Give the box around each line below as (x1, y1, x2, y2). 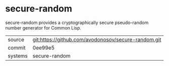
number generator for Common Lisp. (5, 24, 82, 30)
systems (8, 52, 28, 59)
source (8, 36, 24, 43)
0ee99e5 (32, 44, 55, 51)
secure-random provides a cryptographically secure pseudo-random (5, 19, 149, 25)
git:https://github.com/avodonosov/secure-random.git (32, 36, 161, 43)
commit (8, 44, 26, 51)
